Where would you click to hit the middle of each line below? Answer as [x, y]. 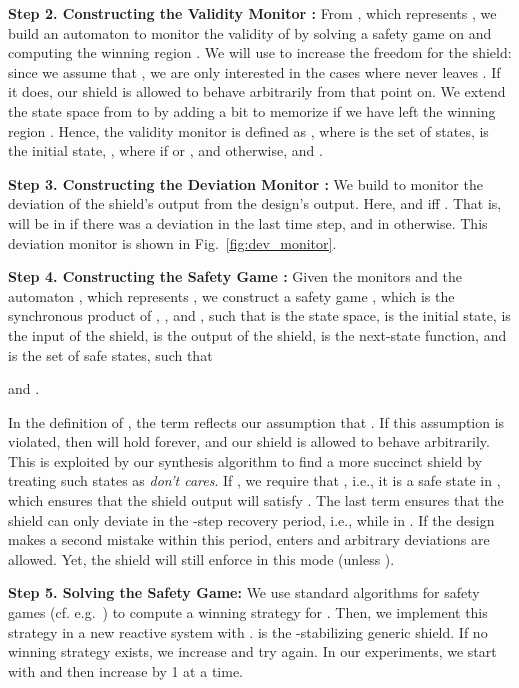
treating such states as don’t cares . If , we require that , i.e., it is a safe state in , [254, 480]
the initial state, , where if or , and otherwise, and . [165, 150]
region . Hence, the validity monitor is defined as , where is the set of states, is [248, 130]
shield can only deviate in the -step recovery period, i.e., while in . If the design [251, 519]
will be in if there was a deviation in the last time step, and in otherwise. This [248, 222]
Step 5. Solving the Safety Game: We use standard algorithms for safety [244, 592]
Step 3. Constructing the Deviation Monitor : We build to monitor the [245, 183]
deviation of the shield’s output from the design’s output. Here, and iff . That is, [255, 203]
